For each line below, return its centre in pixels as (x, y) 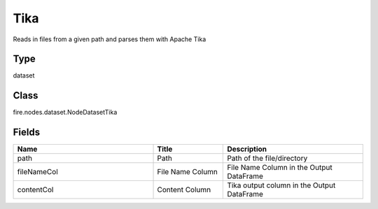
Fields (27, 132)
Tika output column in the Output (281, 185)
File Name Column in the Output (280, 168)
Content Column (184, 190)
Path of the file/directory (267, 159)
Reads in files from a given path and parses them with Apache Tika (110, 39)
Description (247, 149)
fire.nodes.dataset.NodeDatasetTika (65, 113)
